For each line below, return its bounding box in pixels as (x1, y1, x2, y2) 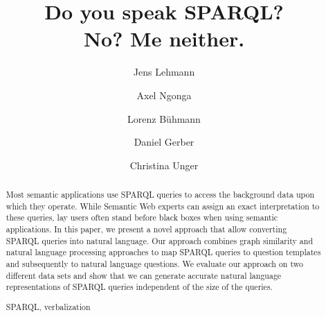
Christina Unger (129, 157, 199, 172)
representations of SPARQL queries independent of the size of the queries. (6, 281, 273, 293)
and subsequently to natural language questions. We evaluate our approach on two (6, 258, 303, 270)
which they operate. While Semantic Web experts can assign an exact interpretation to (6, 200, 320, 212)
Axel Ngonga (136, 87, 192, 102)
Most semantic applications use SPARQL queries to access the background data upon (6, 189, 315, 200)
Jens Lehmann (133, 65, 195, 79)
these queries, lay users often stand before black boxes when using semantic (6, 212, 278, 223)
